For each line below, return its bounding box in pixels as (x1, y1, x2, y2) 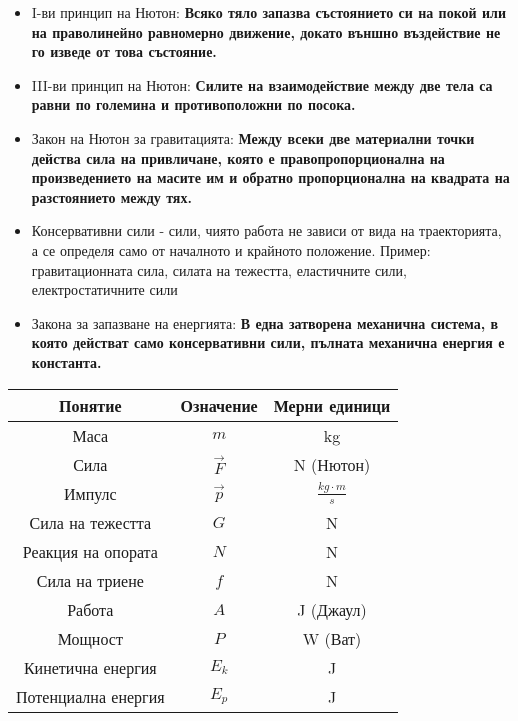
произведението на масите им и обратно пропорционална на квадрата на (31, 167, 510, 188)
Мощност (57, 626, 123, 650)
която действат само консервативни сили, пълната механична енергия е (31, 332, 505, 353)
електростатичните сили (31, 279, 178, 300)
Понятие (59, 393, 122, 417)
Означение (180, 393, 258, 417)
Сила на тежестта (29, 510, 152, 534)
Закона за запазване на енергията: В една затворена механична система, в (31, 312, 499, 333)
